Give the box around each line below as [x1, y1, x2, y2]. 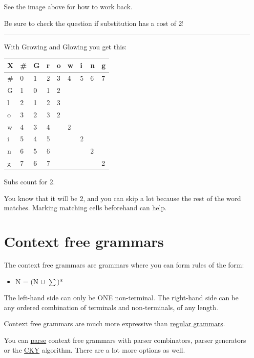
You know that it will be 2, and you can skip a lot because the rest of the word [4, 193, 241, 203]
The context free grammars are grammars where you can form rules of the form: [4, 260, 244, 270]
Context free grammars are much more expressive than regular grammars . [4, 318, 225, 329]
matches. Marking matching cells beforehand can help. [4, 202, 167, 213]
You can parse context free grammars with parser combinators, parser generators [4, 335, 246, 345]
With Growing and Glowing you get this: [4, 42, 127, 52]
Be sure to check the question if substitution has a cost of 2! [4, 18, 184, 28]
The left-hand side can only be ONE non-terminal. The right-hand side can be [4, 292, 239, 303]
